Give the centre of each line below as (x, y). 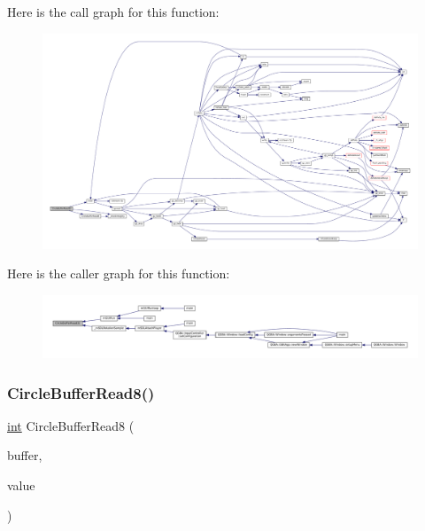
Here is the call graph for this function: (113, 12)
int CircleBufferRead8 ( (71, 425)
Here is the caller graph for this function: (119, 273)
